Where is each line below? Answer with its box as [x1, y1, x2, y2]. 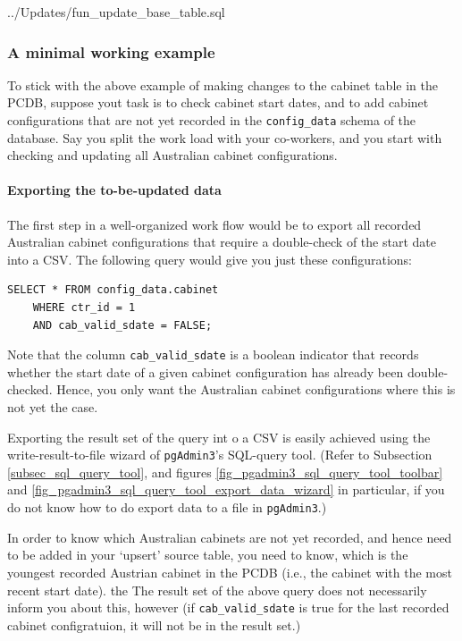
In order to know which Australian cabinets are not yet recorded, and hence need [7, 527, 452, 546]
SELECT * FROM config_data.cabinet [7, 283, 219, 297]
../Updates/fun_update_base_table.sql [7, 3, 225, 21]
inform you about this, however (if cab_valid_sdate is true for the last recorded [7, 598, 449, 617]
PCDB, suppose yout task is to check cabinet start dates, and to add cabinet [7, 93, 429, 112]
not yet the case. [7, 398, 98, 417]
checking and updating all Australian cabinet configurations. [7, 146, 338, 164]
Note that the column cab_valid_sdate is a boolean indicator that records [7, 345, 419, 364]
